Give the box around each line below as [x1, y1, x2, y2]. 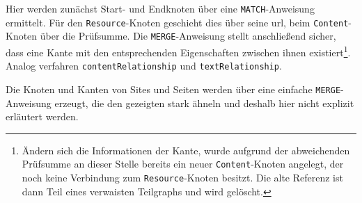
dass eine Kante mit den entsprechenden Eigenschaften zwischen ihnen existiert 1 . [6, 42, 351, 59]
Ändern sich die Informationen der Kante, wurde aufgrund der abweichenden [22, 143, 350, 157]
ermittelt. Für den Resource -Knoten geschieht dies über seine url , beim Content [6, 15, 349, 29]
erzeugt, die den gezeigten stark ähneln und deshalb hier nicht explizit [54, 95, 354, 110]
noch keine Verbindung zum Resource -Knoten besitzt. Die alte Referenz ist [22, 170, 343, 184]
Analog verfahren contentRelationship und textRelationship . [6, 58, 282, 73]
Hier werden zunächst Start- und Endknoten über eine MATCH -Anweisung [6, 1, 315, 15]
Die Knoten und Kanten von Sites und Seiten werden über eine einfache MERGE [6, 81, 341, 96]
